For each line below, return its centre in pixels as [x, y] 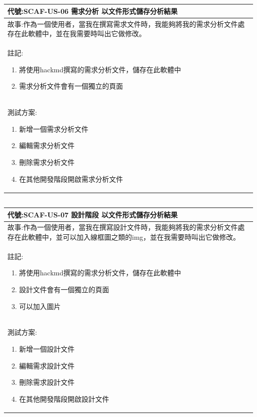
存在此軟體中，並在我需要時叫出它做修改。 [77, 33]
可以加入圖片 [40, 306]
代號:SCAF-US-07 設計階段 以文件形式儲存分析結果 [93, 214]
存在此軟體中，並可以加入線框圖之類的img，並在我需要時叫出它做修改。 [124, 237]
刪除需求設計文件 [47, 382]
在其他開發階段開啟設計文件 [64, 398]
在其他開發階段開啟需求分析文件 [71, 179]
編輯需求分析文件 [47, 145]
